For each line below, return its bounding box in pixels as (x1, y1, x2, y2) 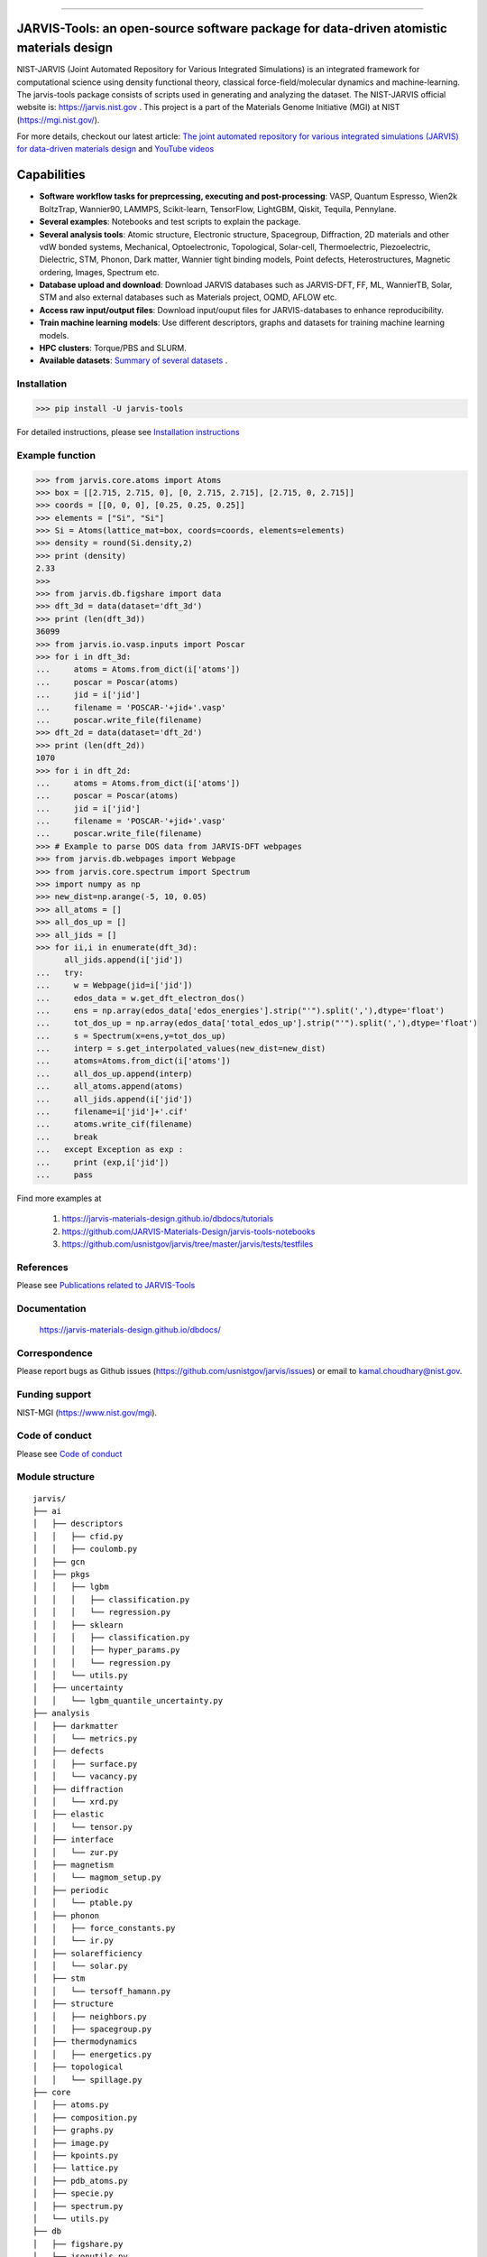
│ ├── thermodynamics (32, 2037, 138, 2047)
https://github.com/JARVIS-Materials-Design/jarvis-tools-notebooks (61, 1226, 316, 1237)
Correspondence (16, 1347, 94, 1360)
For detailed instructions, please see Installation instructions (16, 426, 240, 437)
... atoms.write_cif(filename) (35, 1119, 193, 1129)
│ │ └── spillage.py (32, 2075, 142, 2085)
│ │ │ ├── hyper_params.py (32, 1645, 180, 1656)
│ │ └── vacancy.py (32, 1771, 138, 1782)
